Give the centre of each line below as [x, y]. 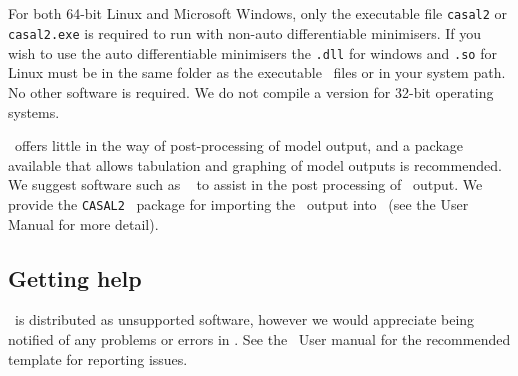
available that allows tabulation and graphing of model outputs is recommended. [255, 164]
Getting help [75, 277]
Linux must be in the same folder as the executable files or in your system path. [257, 72]
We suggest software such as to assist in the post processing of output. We [245, 184]
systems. [34, 111]
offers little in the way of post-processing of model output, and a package [238, 145]
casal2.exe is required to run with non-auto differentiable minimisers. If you [244, 33]
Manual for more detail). [83, 223]
